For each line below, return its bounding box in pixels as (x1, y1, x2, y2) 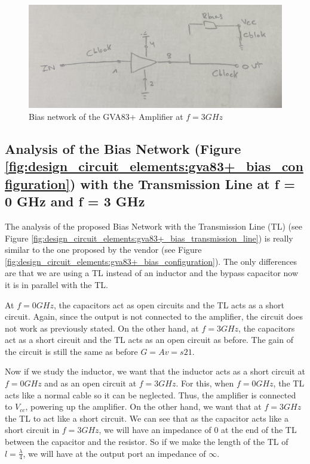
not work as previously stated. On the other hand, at (5, 321, 199, 334)
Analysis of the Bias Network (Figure (5, 139, 241, 157)
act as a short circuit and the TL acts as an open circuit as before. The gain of (5, 333, 293, 346)
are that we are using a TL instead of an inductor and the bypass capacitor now (5, 267, 299, 279)
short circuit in (5, 423, 60, 436)
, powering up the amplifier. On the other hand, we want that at (25, 400, 262, 413)
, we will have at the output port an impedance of (23, 447, 206, 459)
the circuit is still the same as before (5, 345, 138, 357)
